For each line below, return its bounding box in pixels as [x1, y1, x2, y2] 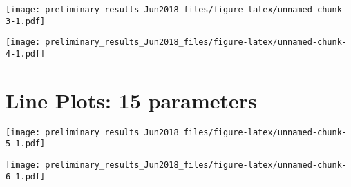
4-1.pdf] [6, 48, 46, 59]
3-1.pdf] [6, 16, 46, 26]
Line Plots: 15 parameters [6, 86, 257, 114]
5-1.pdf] [6, 139, 46, 149]
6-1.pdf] [6, 171, 46, 181]
